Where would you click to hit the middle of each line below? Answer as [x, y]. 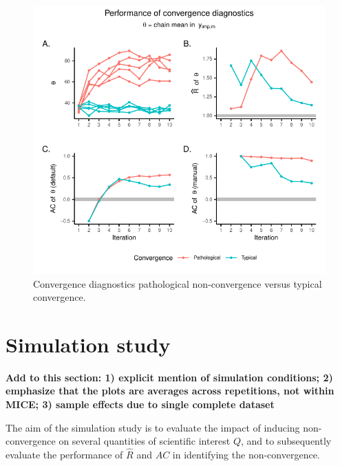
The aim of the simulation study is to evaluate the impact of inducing [153, 427]
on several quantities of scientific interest [145, 441]
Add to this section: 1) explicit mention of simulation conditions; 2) [169, 377]
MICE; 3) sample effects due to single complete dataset [140, 404]
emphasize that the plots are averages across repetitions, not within [170, 391]
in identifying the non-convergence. [246, 454]
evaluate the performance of [64, 454]
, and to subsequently [286, 441]
